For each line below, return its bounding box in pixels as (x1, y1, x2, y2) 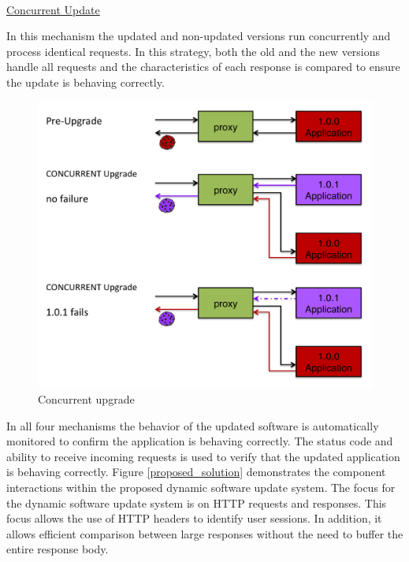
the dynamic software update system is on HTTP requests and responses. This (6, 494, 387, 511)
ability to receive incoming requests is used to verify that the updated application (6, 448, 400, 464)
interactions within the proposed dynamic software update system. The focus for (6, 479, 396, 496)
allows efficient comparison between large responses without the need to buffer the (6, 525, 403, 542)
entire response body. (6, 541, 109, 557)
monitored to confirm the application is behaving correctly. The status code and (6, 433, 393, 449)
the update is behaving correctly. (6, 73, 165, 90)
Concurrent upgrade (38, 391, 135, 408)
